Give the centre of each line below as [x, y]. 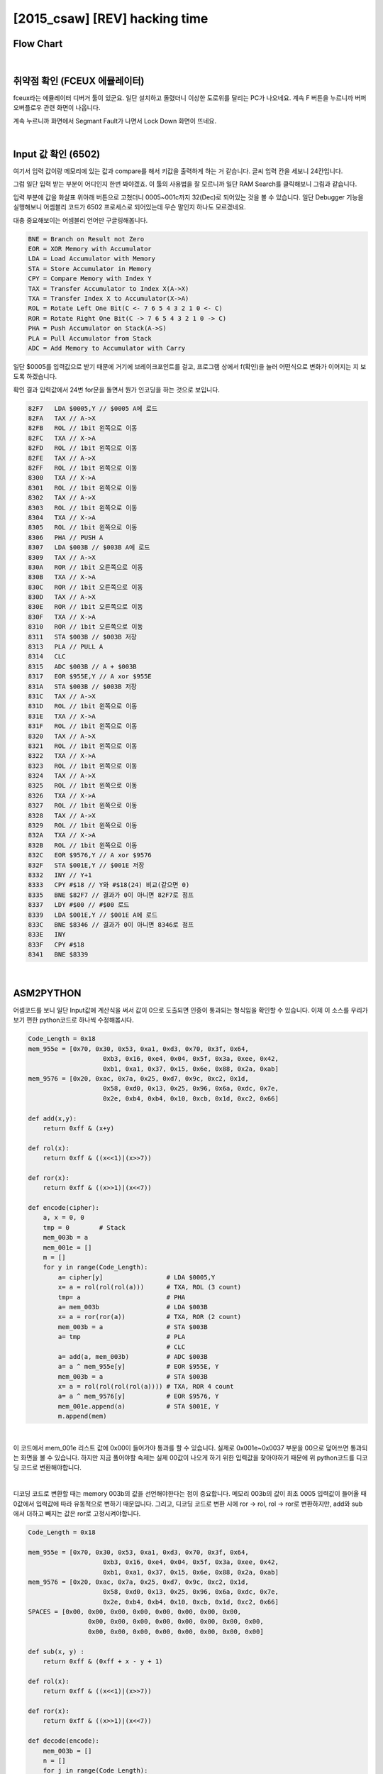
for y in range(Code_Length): [95, 1267]
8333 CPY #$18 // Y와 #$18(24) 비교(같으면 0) [109, 885]
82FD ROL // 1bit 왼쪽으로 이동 [83, 448]
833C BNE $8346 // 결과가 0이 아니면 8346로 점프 [111, 925]
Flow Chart [38, 44]
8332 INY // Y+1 [60, 875]
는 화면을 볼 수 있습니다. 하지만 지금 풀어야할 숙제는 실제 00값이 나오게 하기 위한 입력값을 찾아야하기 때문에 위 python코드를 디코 [190, 1458]
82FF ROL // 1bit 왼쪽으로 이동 [83, 468]
